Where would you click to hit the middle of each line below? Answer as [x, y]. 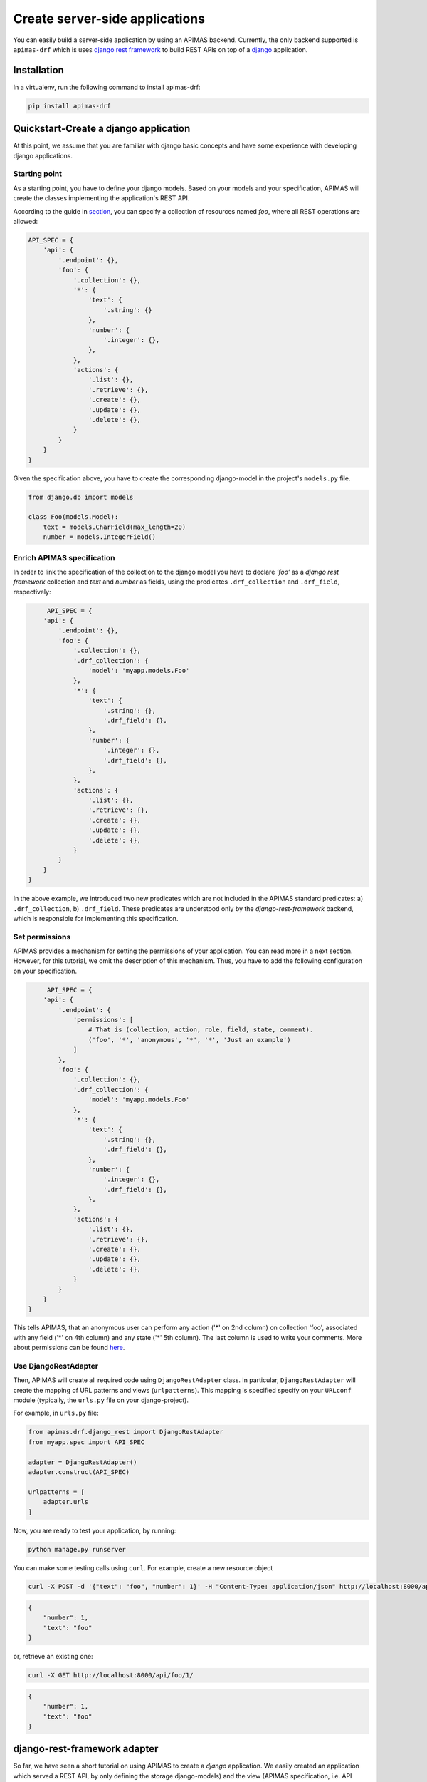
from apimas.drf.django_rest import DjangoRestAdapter [126, 1432]
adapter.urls [66, 1502]
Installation [38, 70]
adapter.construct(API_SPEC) [79, 1472]
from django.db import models [81, 497]
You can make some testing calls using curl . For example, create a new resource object [143, 1567]
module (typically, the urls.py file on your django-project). [101, 1400]
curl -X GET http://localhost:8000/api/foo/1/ [111, 1675]
